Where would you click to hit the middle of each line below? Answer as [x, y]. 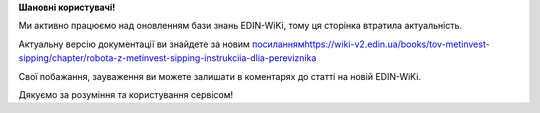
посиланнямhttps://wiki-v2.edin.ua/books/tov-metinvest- [370, 44]
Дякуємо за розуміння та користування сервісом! [126, 94]
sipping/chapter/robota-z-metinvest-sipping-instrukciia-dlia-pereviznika [167, 58]
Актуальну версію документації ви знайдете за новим [134, 44]
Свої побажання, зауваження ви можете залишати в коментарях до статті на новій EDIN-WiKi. [220, 76]
